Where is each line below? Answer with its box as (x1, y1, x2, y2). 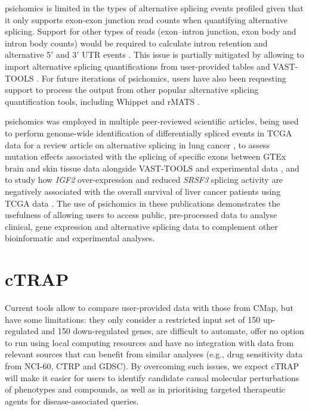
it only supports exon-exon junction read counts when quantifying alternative (5, 13, 288, 26)
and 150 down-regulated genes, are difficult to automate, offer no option (41, 325, 304, 337)
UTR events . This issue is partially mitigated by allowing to (82, 48, 304, 61)
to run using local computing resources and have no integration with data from (5, 336, 294, 348)
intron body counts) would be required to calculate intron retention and (5, 36, 268, 49)
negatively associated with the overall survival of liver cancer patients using (5, 185, 281, 197)
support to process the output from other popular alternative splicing (5, 83, 259, 96)
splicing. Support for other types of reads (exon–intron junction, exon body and (5, 25, 296, 38)
